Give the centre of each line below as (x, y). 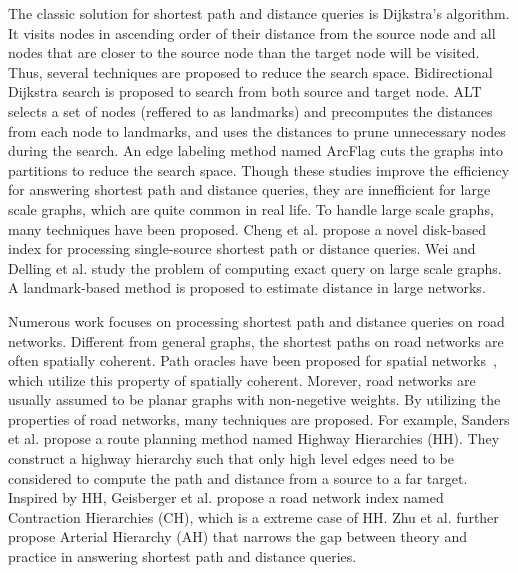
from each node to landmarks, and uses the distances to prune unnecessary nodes (257, 130)
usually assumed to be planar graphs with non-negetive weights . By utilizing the (254, 399)
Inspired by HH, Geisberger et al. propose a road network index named (226, 497)
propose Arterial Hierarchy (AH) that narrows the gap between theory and (237, 536)
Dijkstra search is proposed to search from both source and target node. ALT (245, 91)
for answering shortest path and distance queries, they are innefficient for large (249, 189)
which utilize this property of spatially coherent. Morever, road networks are (242, 379)
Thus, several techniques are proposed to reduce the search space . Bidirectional (250, 71)
